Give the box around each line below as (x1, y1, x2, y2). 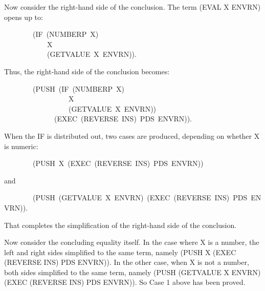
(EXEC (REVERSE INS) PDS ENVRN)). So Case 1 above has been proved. (4, 277, 246, 287)
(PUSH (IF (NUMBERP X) (32, 83, 124, 94)
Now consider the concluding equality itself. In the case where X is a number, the (4, 237, 259, 247)
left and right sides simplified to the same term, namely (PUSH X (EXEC (4, 246, 236, 257)
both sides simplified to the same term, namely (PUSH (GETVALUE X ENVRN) (4, 266, 261, 277)
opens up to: (4, 11, 43, 22)
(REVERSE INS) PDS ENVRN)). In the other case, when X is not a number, (4, 257, 249, 267)
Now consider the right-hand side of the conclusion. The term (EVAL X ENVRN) (4, 2, 261, 12)
